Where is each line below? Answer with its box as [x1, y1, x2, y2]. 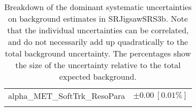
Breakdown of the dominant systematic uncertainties [4, 1, 192, 13]
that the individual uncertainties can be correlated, [7, 24, 189, 36]
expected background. [59, 71, 137, 82]
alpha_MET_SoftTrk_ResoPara [8, 90, 125, 101]
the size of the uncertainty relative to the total [15, 59, 181, 71]
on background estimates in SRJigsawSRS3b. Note [8, 13, 188, 24]
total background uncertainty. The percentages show [5, 47, 191, 59]
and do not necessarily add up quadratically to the [8, 36, 188, 47]
